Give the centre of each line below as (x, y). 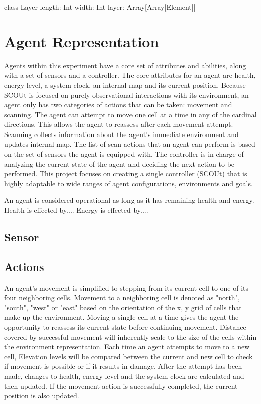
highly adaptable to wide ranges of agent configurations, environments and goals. (128, 183)
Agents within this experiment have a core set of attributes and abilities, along (125, 65)
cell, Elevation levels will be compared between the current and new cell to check (128, 356)
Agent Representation (82, 41)
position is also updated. (42, 396)
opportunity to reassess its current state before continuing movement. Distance (125, 326)
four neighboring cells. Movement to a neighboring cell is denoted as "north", (122, 297)
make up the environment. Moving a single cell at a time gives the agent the (121, 317)
